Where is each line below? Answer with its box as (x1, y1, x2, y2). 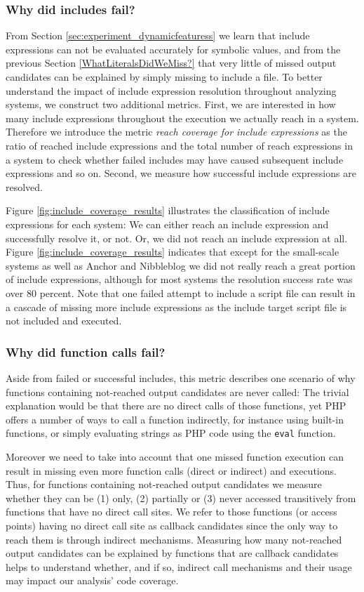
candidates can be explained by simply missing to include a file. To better (6, 70, 323, 84)
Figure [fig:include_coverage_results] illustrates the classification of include (6, 203, 330, 218)
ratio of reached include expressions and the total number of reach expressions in (6, 138, 353, 152)
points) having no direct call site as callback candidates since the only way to (6, 518, 338, 532)
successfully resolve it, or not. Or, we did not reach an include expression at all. (6, 230, 348, 245)
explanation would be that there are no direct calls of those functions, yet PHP (6, 398, 346, 413)
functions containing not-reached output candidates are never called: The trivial (6, 384, 349, 399)
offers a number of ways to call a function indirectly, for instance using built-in (6, 412, 344, 426)
